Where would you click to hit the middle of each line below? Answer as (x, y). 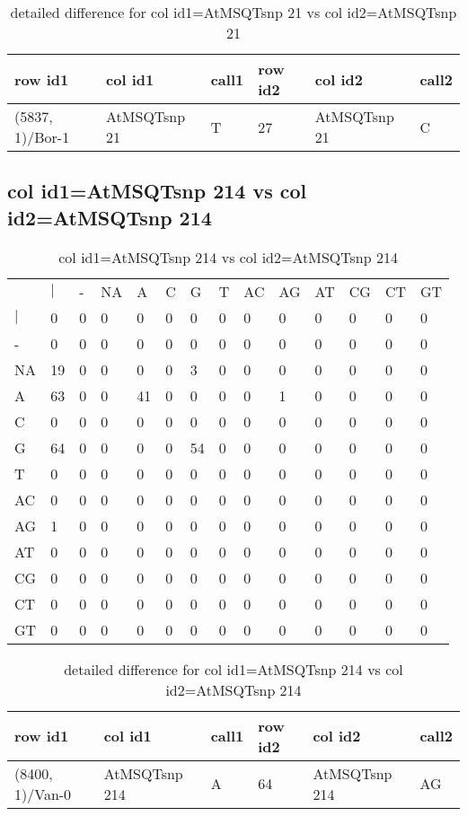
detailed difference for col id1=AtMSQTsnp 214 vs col (233, 669)
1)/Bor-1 (42, 137)
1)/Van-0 (43, 794)
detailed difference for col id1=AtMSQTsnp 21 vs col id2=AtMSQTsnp (233, 12)
